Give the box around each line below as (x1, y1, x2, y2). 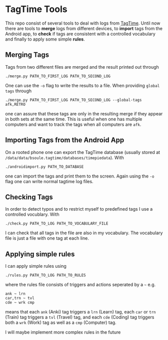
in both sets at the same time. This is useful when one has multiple (5, 116, 142, 122)
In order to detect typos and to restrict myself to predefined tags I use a (5, 206, 153, 212)
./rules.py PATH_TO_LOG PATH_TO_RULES (5, 273, 86, 278)
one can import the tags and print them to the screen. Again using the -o (5, 173, 154, 179)
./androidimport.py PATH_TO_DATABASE (5, 164, 84, 169)
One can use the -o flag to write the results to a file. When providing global (5, 82, 160, 88)
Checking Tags (5, 193, 53, 201)
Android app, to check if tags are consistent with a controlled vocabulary (5, 31, 156, 37)
